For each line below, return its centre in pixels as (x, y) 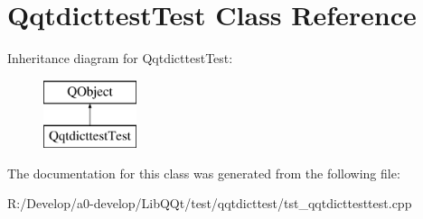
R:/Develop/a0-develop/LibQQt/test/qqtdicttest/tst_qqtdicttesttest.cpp (210, 203)
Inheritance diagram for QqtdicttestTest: (120, 58)
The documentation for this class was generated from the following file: (204, 173)
